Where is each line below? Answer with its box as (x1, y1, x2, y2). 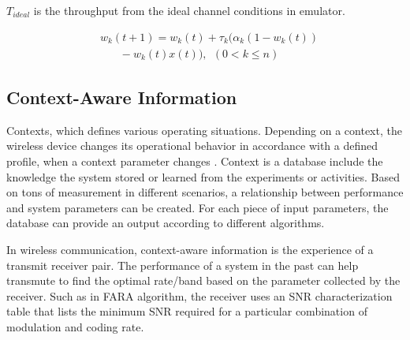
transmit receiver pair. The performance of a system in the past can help (6, 256, 359, 273)
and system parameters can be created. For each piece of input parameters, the (6, 199, 389, 215)
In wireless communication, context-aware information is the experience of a (6, 241, 374, 258)
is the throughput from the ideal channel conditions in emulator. (33, 2, 345, 18)
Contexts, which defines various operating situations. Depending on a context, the (6, 121, 402, 138)
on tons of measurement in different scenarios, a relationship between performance (6, 184, 404, 200)
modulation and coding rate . (6, 318, 144, 334)
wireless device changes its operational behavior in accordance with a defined (6, 137, 378, 154)
